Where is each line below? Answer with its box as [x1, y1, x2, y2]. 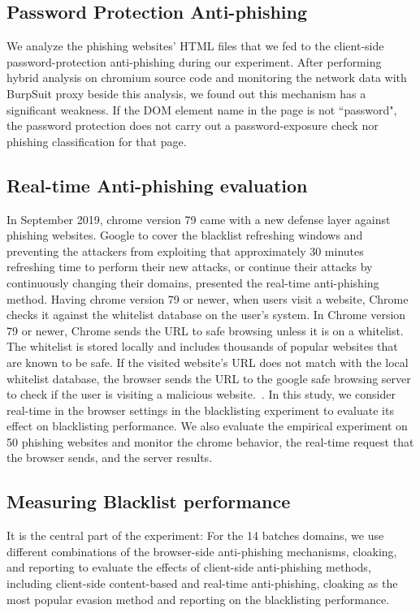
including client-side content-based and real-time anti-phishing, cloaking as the [6, 575, 398, 592]
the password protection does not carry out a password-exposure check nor [6, 117, 379, 134]
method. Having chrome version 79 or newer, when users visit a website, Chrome [6, 290, 409, 307]
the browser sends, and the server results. [6, 449, 213, 466]
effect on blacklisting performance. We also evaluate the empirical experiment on [6, 417, 408, 434]
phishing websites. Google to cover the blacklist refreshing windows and [6, 227, 363, 244]
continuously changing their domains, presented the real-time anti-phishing [6, 274, 379, 291]
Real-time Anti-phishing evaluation [6, 172, 308, 197]
